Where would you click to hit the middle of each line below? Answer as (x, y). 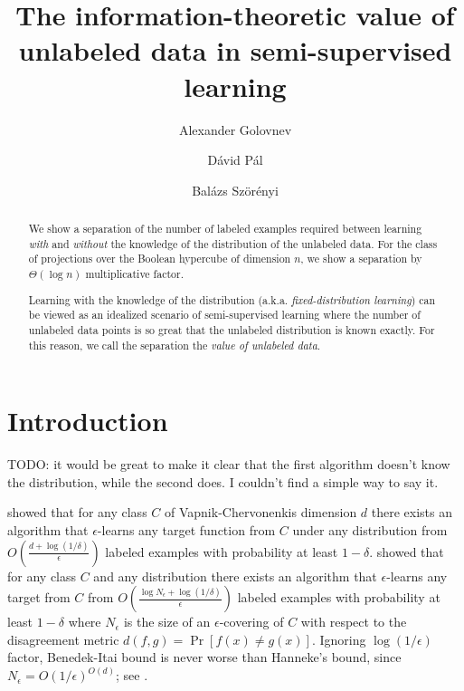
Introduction (88, 421)
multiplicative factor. (134, 274)
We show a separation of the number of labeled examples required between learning (225, 229)
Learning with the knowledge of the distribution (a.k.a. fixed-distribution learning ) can (232, 299)
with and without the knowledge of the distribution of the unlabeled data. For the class (233, 243)
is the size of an (167, 622)
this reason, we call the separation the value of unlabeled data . (175, 345)
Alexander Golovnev (235, 129)
